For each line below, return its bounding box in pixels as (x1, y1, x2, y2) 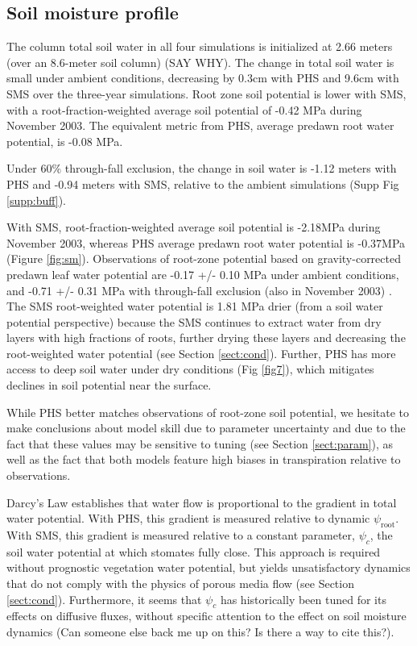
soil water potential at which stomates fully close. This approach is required (6, 543, 381, 560)
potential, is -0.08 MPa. (6, 132, 123, 149)
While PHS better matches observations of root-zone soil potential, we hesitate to (6, 403, 409, 420)
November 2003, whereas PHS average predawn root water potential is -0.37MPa (6, 234, 406, 251)
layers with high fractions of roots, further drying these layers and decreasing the (6, 329, 406, 346)
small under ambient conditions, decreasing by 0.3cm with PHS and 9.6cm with (6, 69, 399, 86)
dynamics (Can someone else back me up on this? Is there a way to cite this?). (6, 623, 394, 640)
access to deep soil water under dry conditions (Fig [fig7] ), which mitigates (6, 361, 374, 377)
